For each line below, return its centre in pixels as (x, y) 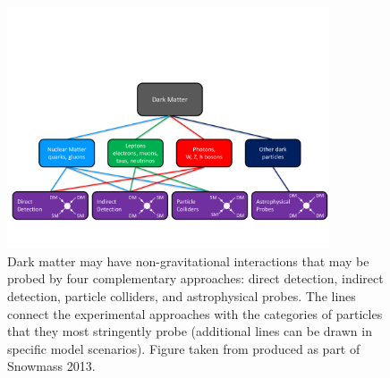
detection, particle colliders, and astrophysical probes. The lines (182, 296)
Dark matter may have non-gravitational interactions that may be (188, 260)
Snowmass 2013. (51, 366)
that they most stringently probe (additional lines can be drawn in (190, 331)
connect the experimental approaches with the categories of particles (195, 313)
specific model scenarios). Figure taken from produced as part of (184, 348)
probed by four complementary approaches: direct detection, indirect (195, 278)
